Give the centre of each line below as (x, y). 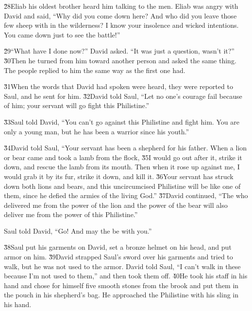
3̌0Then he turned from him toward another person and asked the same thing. (120, 60)
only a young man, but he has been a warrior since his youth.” (97, 131)
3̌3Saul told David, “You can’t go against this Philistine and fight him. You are (122, 121)
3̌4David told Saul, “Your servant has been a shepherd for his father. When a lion (126, 148)
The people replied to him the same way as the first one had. (95, 70)
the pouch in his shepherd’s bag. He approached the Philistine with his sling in (121, 295)
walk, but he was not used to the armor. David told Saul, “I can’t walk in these (122, 266)
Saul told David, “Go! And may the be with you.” (78, 230)
